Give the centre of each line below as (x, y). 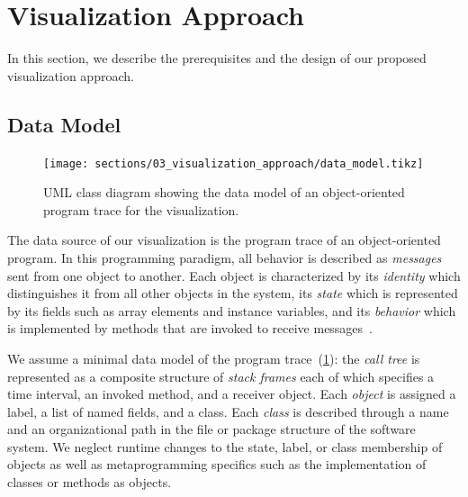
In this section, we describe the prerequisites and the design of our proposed (217, 58)
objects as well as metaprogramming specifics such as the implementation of (217, 464)
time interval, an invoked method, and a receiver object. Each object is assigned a (232, 394)
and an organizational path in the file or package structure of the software (211, 429)
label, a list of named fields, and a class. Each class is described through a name (228, 411)
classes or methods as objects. (90, 482)
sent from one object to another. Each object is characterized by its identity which (234, 275)
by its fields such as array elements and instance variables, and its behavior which (232, 310)
